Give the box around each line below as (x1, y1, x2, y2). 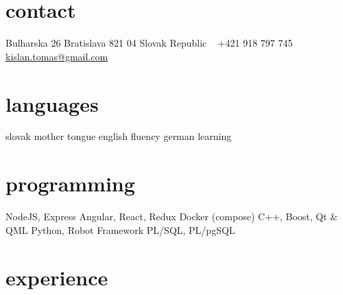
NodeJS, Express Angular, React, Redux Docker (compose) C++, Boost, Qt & (5, 209, 338, 224)
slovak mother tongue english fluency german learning (5, 129, 232, 143)
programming (5, 169, 135, 198)
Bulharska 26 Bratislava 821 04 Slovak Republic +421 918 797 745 (5, 36, 293, 50)
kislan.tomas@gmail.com (5, 49, 108, 63)
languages (5, 89, 99, 117)
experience (5, 263, 108, 291)
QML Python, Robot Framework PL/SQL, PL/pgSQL (5, 222, 235, 237)
